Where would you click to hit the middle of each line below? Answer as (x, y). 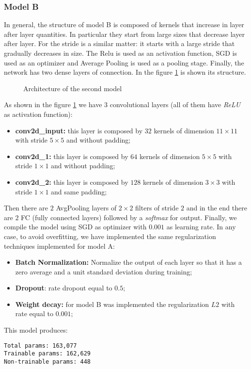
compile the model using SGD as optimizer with (75, 227)
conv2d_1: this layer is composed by (72, 156)
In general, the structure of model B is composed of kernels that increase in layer (124, 24)
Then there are (26, 208)
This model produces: (36, 330)
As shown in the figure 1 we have (53, 104)
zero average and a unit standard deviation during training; (104, 271)
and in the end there (217, 208)
